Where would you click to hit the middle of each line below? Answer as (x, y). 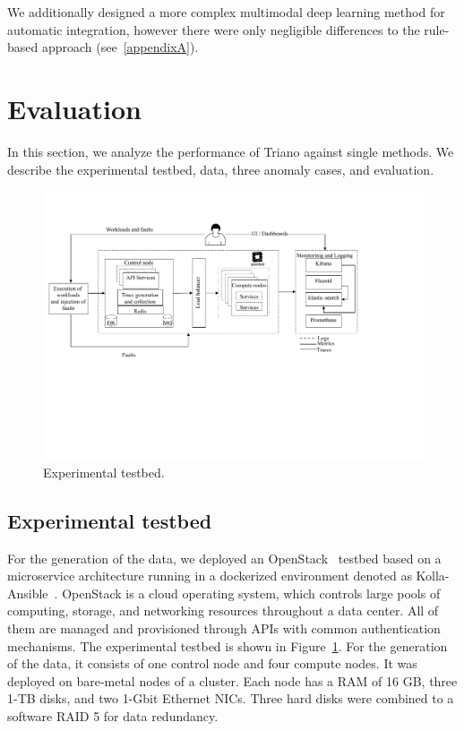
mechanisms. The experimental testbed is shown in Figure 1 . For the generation (228, 645)
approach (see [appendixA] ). (120, 47)
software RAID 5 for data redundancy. (113, 716)
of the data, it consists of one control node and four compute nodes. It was (212, 663)
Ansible (28, 593)
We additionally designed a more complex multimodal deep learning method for (226, 12)
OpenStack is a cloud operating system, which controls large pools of (251, 593)
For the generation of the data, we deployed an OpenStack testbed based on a (224, 558)
